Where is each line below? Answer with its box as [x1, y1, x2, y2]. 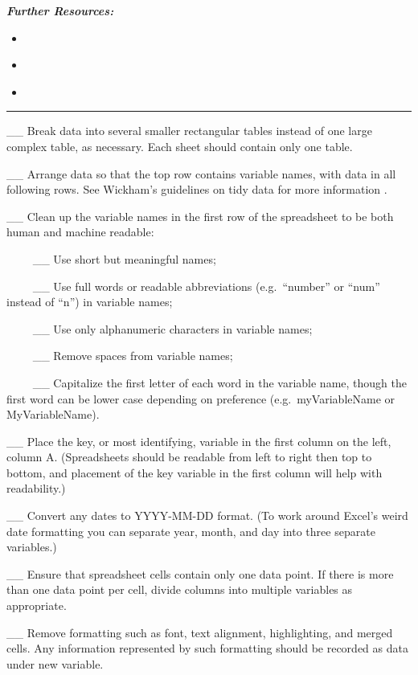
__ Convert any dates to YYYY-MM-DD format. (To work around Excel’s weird [6, 507, 408, 524]
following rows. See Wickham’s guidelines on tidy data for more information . [6, 181, 387, 198]
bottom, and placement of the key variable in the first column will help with [6, 464, 383, 481]
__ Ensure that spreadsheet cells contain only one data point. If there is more [6, 565, 394, 582]
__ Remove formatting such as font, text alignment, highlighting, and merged [6, 624, 393, 640]
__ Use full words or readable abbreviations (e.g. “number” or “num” [32, 277, 380, 294]
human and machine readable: [6, 223, 154, 240]
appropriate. [6, 597, 67, 614]
